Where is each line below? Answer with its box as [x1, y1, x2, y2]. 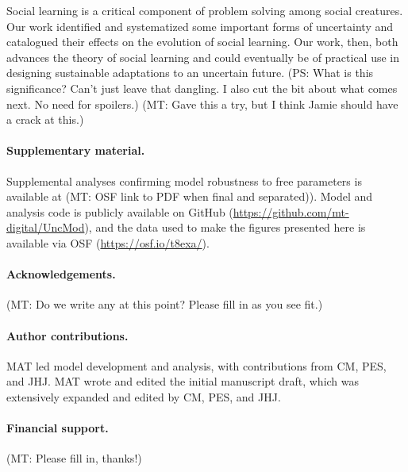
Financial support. [6, 420, 109, 436]
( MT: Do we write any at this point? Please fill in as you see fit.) [6, 296, 323, 313]
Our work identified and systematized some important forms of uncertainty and [6, 17, 394, 34]
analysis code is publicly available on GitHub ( [6, 203, 233, 220]
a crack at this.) [6, 111, 84, 128]
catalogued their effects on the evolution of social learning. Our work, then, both [6, 33, 398, 50]
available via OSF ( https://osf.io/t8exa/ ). [6, 234, 210, 251]
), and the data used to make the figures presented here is [84, 219, 366, 236]
